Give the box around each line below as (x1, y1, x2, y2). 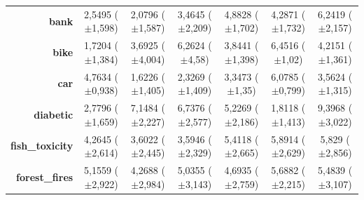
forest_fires (16, 169, 73, 184)
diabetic (34, 107, 73, 121)
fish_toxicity (10, 138, 73, 153)
